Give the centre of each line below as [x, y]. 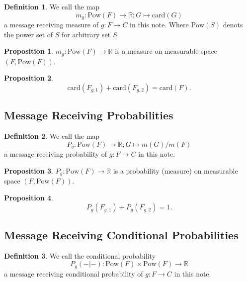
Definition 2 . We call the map [52, 136]
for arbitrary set [86, 34]
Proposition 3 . [29, 170]
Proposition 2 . [29, 78]
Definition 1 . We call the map [52, 6]
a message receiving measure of [51, 25]
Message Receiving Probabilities [89, 115]
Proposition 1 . [29, 51]
